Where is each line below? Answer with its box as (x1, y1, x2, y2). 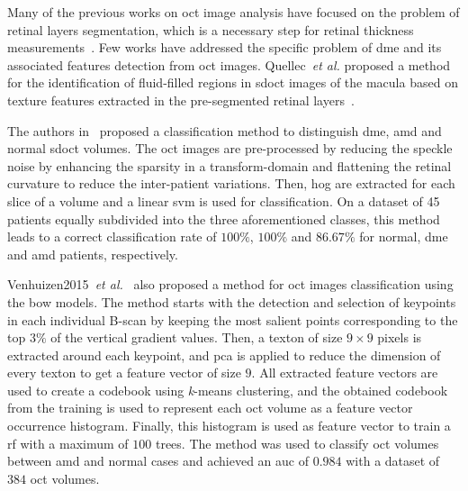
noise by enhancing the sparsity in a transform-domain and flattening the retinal (7, 156, 452, 175)
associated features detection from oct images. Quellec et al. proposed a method (7, 55, 451, 74)
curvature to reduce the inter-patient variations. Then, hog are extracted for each (7, 174, 455, 193)
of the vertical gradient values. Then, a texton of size (50, 328, 343, 347)
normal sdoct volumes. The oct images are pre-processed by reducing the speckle (7, 139, 453, 158)
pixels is (377, 328, 422, 347)
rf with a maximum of (7, 433, 129, 452)
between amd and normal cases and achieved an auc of (7, 451, 310, 470)
